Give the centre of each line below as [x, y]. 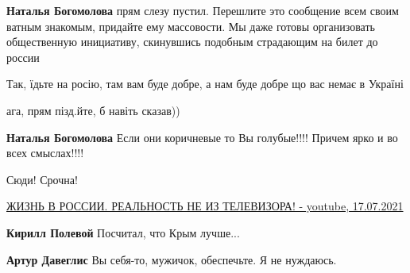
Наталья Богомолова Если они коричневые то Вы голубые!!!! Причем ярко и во [202, 137]
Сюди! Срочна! [42, 179]
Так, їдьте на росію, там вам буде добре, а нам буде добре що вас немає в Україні [205, 84]
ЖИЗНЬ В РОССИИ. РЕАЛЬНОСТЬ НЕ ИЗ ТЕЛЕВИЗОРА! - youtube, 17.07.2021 [205, 206]
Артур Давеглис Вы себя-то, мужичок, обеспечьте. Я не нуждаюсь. [172, 259]
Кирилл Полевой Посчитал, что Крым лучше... [123, 232]
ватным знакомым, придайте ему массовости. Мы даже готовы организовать [191, 26]
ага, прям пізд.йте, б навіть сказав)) [93, 110]
